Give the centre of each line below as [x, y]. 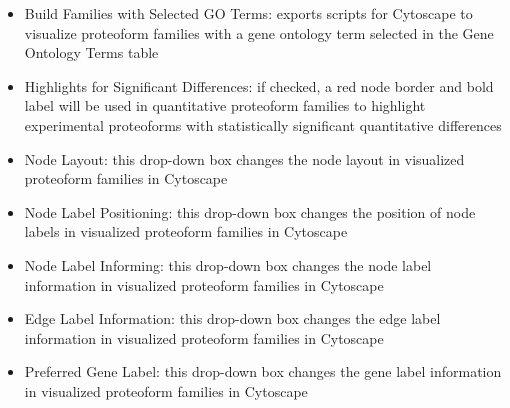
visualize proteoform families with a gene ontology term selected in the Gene [259, 32]
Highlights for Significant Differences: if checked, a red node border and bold [259, 85]
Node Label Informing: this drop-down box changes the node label [228, 264]
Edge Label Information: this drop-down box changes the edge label [232, 318]
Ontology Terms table [91, 52]
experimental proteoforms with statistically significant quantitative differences [263, 124]
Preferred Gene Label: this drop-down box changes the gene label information [263, 371]
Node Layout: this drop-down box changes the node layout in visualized [244, 158]
